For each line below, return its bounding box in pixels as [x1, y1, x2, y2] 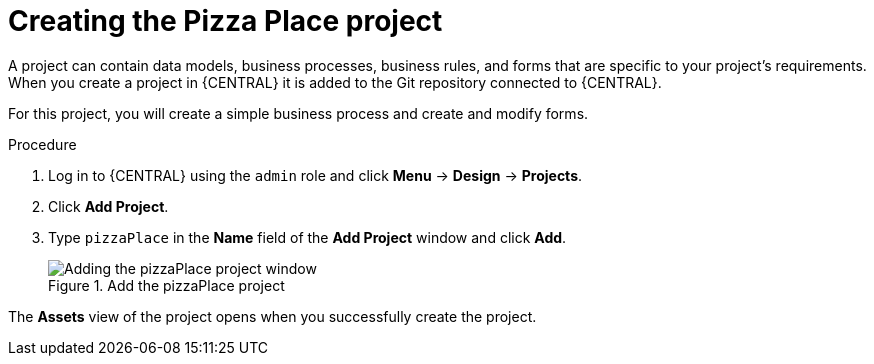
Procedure [8, 135, 77, 153]
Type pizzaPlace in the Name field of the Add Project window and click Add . [48, 228, 567, 246]
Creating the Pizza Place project [8, 4, 443, 38]
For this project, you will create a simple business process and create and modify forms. [8, 104, 589, 122]
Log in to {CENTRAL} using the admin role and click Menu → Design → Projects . [48, 166, 583, 184]
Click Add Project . [48, 197, 169, 215]
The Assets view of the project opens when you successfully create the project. [8, 307, 537, 325]
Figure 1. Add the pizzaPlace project [48, 276, 285, 294]
